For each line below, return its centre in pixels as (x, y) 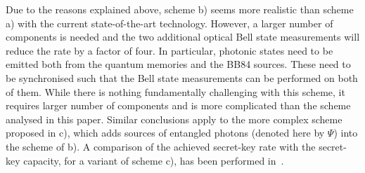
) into (346, 133)
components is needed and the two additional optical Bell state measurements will (183, 37)
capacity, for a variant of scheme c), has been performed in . (154, 160)
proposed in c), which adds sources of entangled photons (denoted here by (165, 133)
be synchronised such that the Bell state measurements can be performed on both (182, 77)
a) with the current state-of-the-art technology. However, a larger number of (169, 23)
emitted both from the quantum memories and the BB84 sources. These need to (178, 64)
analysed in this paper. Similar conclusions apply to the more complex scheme (174, 119)
